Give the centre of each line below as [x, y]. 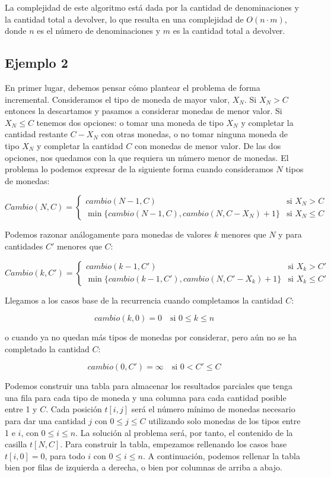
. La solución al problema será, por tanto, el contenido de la [184, 432]
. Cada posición [74, 409]
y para [290, 234]
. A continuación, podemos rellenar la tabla [221, 455]
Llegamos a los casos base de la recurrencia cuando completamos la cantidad [144, 300]
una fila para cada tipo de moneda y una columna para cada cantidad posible [146, 397]
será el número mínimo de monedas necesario [213, 409]
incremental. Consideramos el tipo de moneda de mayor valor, [117, 99]
